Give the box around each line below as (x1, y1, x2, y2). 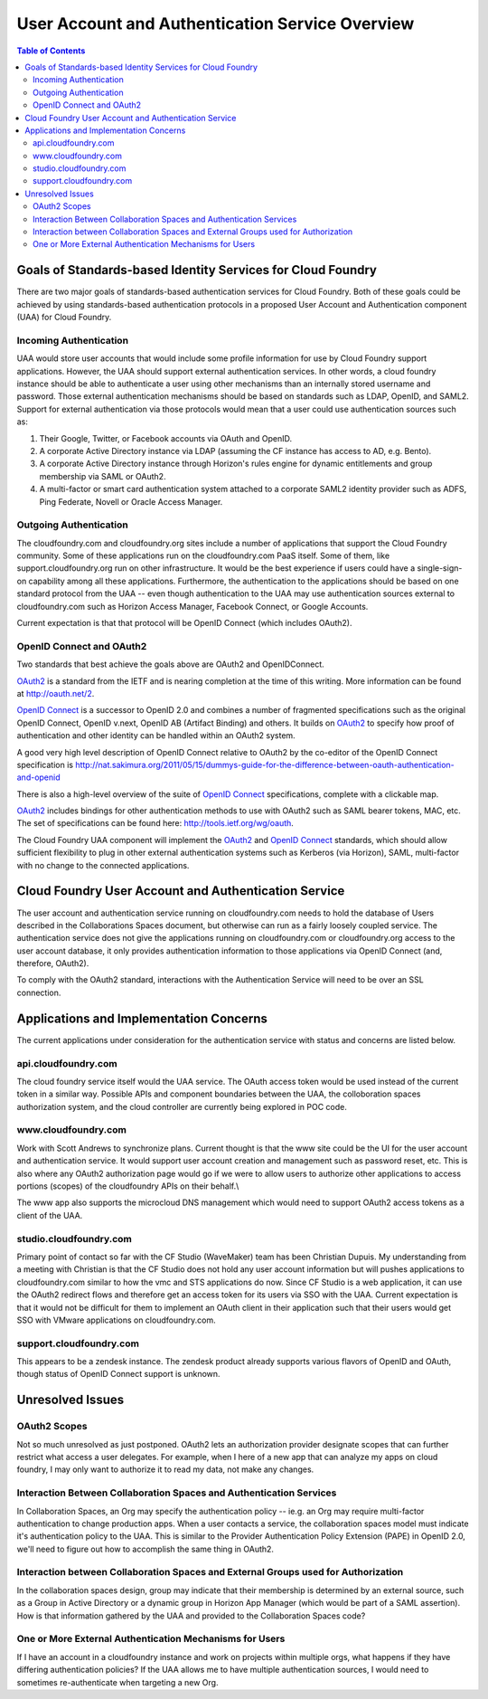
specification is (16, 759, 74, 770)
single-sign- (417, 563, 463, 574)
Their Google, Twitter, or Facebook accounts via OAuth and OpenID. (39, 432, 293, 443)
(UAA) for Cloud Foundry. (16, 312, 112, 323)
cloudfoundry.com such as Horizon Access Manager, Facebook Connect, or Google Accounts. (16, 601, 369, 612)
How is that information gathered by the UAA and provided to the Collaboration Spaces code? (16, 1610, 366, 1621)
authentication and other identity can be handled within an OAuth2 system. (16, 730, 296, 741)
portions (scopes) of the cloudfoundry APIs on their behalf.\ (16, 1181, 239, 1191)
